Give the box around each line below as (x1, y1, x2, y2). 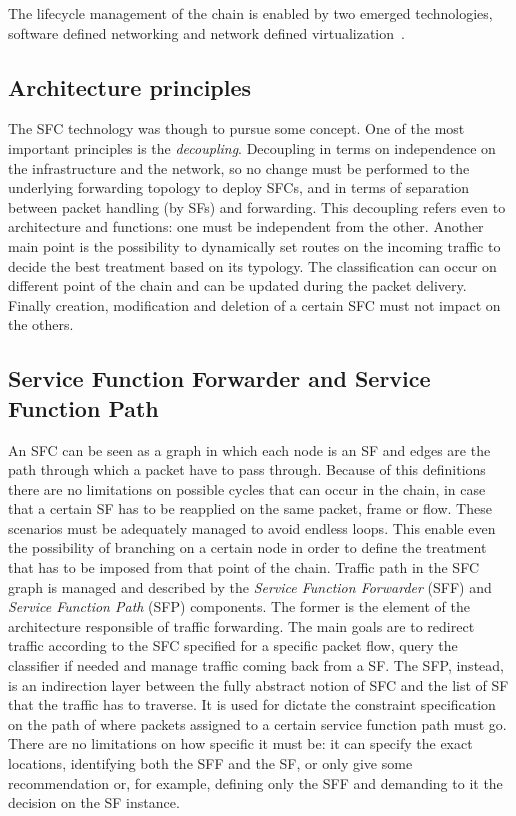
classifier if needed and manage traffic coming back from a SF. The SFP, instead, (8, 655, 504, 676)
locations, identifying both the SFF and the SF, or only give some (8, 753, 413, 774)
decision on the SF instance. (8, 792, 180, 813)
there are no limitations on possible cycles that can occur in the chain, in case (8, 478, 486, 499)
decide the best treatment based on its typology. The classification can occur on (8, 255, 497, 276)
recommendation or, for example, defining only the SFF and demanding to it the (8, 772, 503, 793)
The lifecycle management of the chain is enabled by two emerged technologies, (8, 3, 493, 23)
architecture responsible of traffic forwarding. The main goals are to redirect (8, 615, 475, 636)
